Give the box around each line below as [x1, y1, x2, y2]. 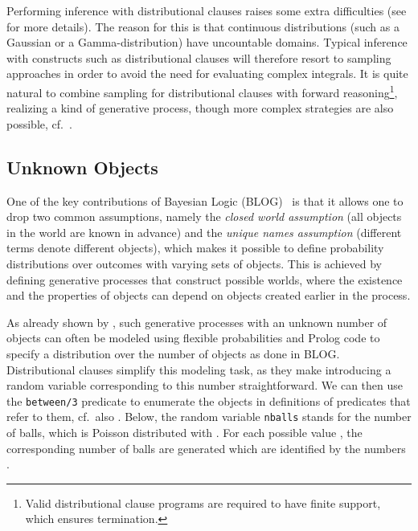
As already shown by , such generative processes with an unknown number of [6, 313, 387, 330]
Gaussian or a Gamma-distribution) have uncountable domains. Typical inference [6, 34, 408, 51]
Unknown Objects [6, 154, 158, 179]
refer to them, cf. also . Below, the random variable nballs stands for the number [6, 408, 412, 425]
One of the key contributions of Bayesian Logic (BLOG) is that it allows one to [6, 192, 404, 209]
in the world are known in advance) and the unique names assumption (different [6, 223, 402, 240]
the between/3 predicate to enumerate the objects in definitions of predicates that [6, 392, 411, 409]
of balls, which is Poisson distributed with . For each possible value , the [6, 424, 363, 441]
